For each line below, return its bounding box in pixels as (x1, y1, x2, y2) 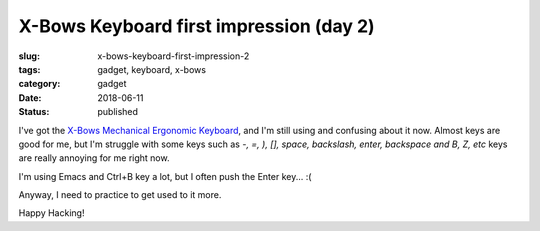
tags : (18, 63, 41, 75)
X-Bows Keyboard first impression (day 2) (18, 15, 375, 37)
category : (18, 78, 61, 90)
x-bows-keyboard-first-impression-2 (97, 50, 250, 62)
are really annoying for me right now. (18, 152, 170, 164)
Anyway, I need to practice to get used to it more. (18, 189, 222, 201)
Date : (18, 91, 42, 104)
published (97, 106, 139, 118)
